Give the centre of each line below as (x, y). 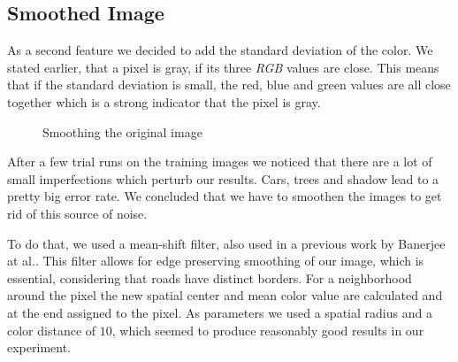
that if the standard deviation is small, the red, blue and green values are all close (229, 85)
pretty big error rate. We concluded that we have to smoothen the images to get (225, 196)
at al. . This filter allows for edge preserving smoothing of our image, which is (216, 261)
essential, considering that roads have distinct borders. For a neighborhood (210, 277)
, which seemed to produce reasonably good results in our (268, 330)
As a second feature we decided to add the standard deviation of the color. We (220, 50)
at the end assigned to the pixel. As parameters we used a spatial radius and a (220, 312)
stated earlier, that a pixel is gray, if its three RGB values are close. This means (223, 67)
